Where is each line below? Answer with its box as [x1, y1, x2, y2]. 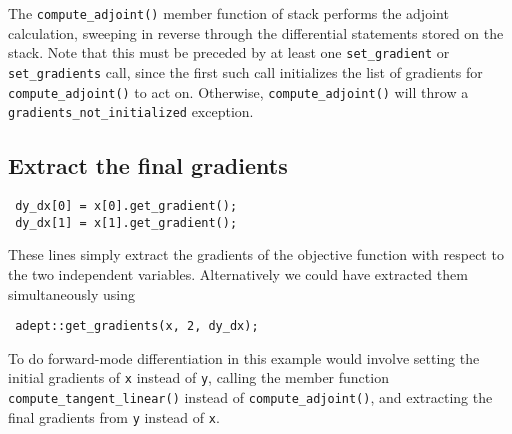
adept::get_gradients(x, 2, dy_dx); [15, 319, 259, 334]
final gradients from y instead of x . [8, 406, 220, 427]
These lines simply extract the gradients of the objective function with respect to [8, 244, 504, 265]
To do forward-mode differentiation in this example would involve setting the [8, 347, 480, 368]
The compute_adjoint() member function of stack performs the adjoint [8, 3, 449, 23]
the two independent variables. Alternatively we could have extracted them [8, 263, 468, 284]
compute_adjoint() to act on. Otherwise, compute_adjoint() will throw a [8, 81, 469, 102]
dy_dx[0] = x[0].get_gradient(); [15, 199, 238, 214]
